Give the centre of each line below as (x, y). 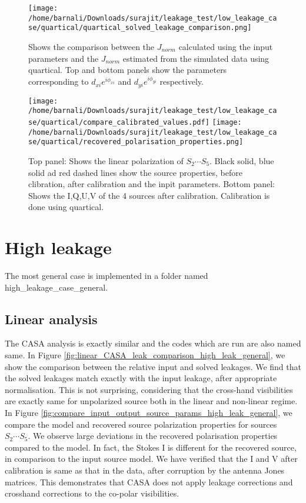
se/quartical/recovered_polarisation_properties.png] (136, 142)
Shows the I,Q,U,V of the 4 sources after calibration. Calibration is (149, 195)
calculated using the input (226, 46)
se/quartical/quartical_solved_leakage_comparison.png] (140, 28)
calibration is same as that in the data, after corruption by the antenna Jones (145, 470)
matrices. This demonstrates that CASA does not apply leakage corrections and (149, 482)
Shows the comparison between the (92, 46)
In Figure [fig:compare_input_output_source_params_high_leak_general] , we (149, 412)
